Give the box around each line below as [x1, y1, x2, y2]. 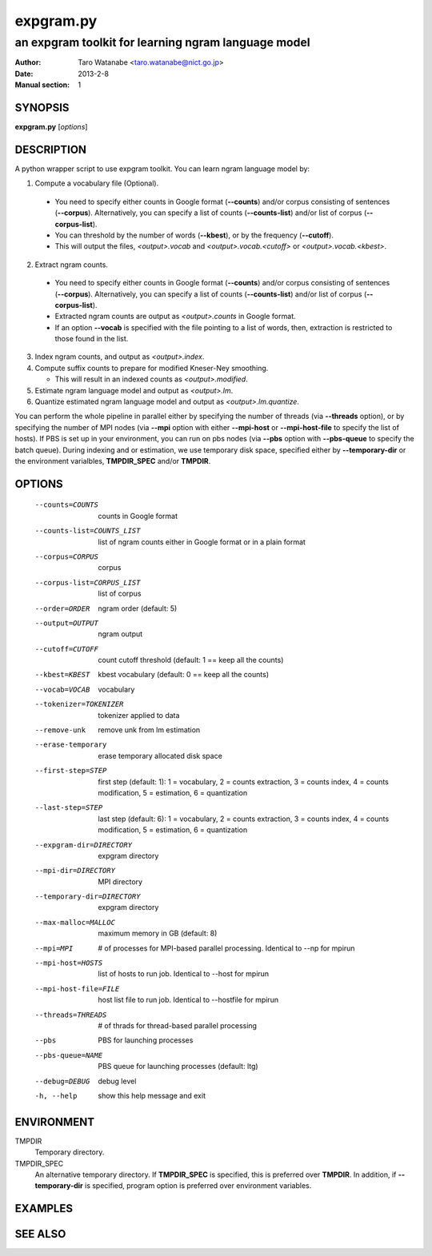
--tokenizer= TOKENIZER [34, 700, 124, 709]
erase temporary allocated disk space [98, 751, 223, 760]
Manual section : [14, 80, 70, 90]
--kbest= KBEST [34, 670, 90, 680]
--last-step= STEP [34, 803, 103, 812]
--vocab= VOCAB [34, 684, 90, 694]
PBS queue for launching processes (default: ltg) [98, 1062, 259, 1071]
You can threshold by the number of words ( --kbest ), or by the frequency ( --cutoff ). [54, 230, 334, 240]
